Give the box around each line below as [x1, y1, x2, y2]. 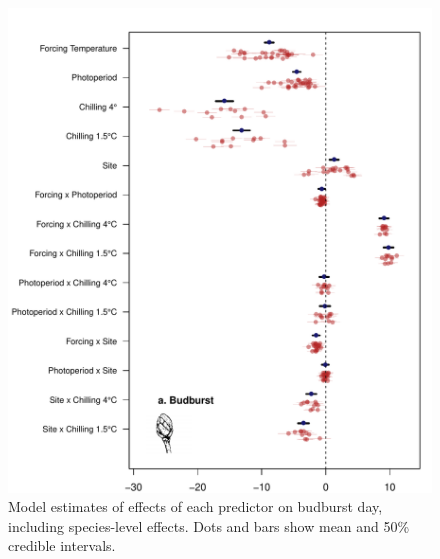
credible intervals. [8, 535, 116, 556]
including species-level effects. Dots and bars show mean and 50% [8, 515, 410, 536]
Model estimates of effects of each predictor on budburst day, [8, 496, 383, 517]
